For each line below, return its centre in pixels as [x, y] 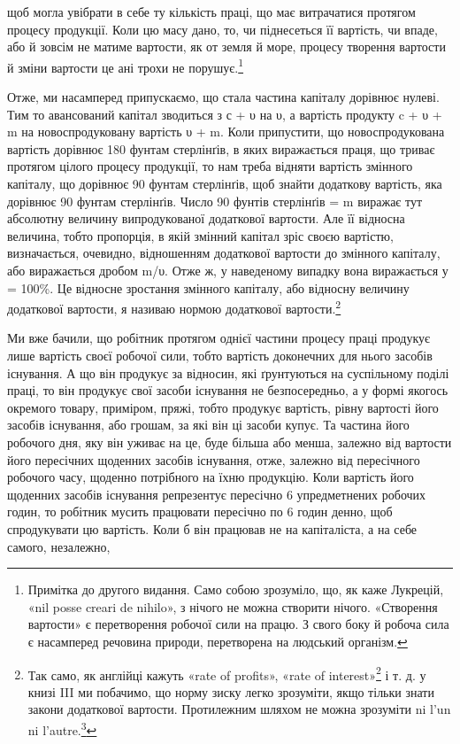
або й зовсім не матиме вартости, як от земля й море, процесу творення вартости [226, 46]
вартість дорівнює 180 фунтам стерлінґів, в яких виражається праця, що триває [221, 148]
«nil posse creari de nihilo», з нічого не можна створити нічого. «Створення [233, 606]
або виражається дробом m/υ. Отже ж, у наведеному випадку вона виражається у [228, 270]
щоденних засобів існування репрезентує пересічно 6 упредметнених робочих [217, 494]
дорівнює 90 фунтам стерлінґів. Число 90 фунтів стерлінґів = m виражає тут [215, 201]
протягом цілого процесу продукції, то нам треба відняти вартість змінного [210, 166]
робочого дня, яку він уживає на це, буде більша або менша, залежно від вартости [230, 442]
